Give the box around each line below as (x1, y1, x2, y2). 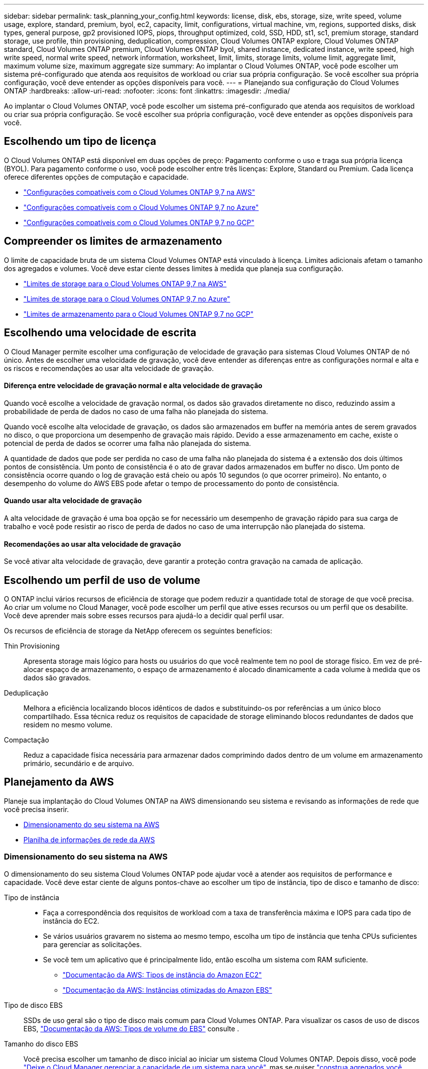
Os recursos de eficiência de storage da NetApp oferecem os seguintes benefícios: (4, 627, 272, 635)
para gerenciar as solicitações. (43, 940, 142, 949)
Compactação (4, 736, 49, 744)
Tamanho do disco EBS (4, 1039, 79, 1048)
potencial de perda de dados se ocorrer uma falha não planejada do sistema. (4, 439, 251, 447)
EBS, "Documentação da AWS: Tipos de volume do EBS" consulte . (23, 1024, 239, 1033)
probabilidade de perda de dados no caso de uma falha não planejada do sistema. (4, 407, 268, 416)
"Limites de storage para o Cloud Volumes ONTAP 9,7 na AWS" (23, 279, 227, 288)
